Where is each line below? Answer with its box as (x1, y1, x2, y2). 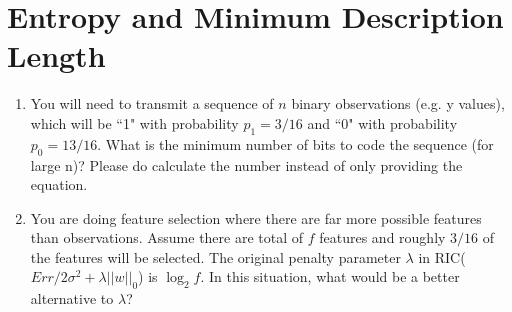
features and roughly (319, 227, 446, 248)
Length (7, 35, 106, 76)
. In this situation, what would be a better (200, 266, 460, 287)
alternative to (30, 288, 114, 309)
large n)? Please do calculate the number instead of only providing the (30, 154, 463, 175)
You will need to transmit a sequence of (30, 93, 274, 114)
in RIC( (418, 246, 466, 267)
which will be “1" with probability (30, 112, 239, 133)
